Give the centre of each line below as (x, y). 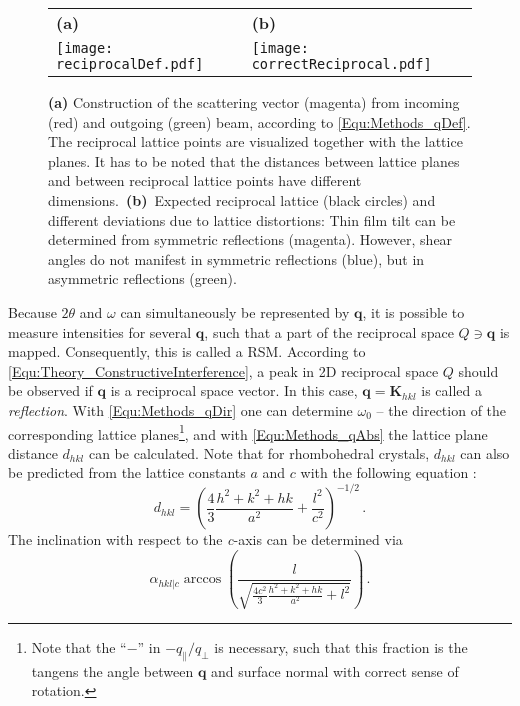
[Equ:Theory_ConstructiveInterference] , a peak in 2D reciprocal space (223, 370)
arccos (202, 579)
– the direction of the (441, 409)
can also (485, 452)
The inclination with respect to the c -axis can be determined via (205, 539)
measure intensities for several (100, 331)
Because (32, 311)
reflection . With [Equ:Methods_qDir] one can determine (180, 409)
